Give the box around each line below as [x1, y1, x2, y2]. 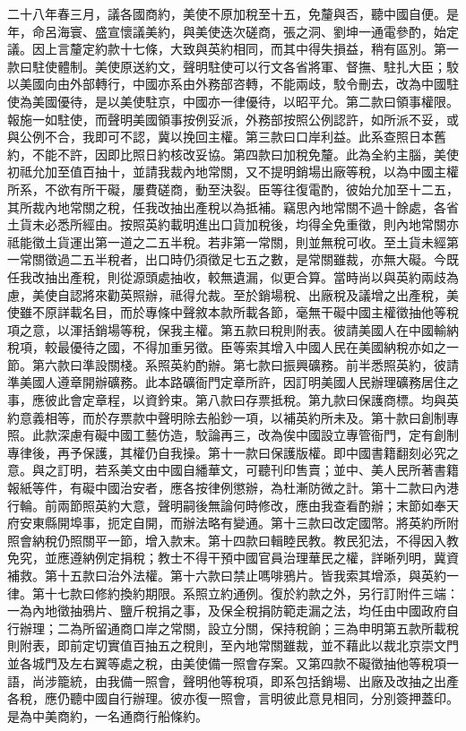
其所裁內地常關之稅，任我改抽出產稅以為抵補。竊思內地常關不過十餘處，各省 [7, 197, 459, 216]
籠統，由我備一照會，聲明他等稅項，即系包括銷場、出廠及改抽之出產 [56, 671, 459, 690]
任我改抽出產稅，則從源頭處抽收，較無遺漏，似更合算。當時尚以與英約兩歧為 [7, 267, 459, 286]
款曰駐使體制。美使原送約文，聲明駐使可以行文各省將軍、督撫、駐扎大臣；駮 [7, 56, 459, 75]
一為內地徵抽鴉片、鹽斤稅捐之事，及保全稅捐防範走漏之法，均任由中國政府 [7, 601, 446, 620]
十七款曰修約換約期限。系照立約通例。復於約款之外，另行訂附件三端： [44, 583, 459, 602]
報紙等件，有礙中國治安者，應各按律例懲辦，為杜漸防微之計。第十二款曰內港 [7, 478, 459, 497]
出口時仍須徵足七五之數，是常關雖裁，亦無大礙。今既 [144, 250, 459, 269]
